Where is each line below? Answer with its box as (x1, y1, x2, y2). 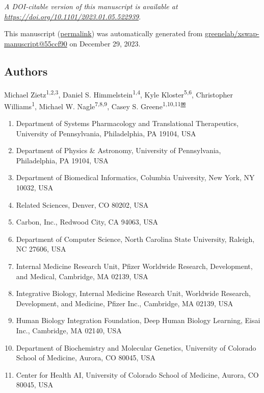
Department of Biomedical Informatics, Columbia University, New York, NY (16, 172, 255, 183)
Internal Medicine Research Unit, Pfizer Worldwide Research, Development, (16, 261, 253, 272)
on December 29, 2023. (69, 38, 141, 48)
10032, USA (16, 182, 54, 193)
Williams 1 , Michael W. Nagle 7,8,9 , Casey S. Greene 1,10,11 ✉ (4, 99, 186, 111)
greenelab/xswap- (204, 28, 259, 39)
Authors (4, 63, 48, 79)
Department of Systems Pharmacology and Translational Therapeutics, (16, 118, 239, 129)
